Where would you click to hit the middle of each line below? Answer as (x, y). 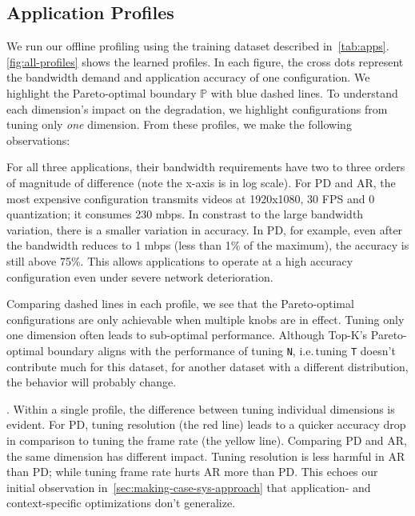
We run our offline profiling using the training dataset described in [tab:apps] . (198, 46)
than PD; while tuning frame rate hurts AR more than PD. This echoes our (192, 472)
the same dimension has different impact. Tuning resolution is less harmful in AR (206, 456)
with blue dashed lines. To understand (304, 92)
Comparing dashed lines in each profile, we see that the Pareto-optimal (180, 304)
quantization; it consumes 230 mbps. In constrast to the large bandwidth (185, 214)
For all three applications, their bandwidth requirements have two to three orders (206, 167)
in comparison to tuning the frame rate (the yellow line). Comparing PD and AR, (207, 440)
